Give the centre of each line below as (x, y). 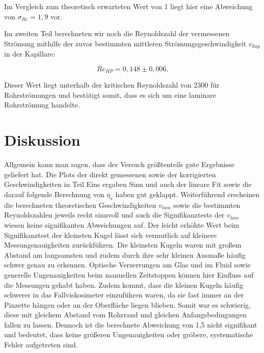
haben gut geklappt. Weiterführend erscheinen (187, 194)
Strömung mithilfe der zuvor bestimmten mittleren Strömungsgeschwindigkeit (125, 43)
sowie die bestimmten (207, 205)
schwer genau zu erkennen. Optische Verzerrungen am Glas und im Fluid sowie (127, 265)
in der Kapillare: (30, 54)
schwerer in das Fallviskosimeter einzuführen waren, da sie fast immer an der (124, 295)
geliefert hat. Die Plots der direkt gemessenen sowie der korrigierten (110, 174)
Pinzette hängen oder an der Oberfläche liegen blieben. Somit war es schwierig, (127, 304)
